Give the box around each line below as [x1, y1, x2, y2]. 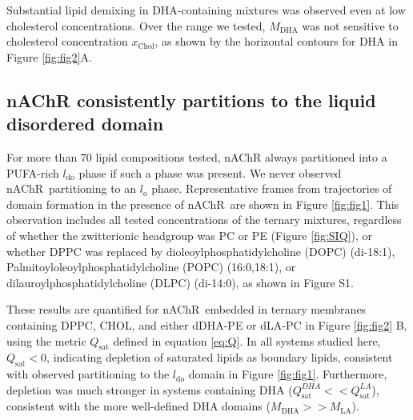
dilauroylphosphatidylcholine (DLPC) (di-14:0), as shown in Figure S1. [6, 274, 354, 290]
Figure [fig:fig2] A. [6, 48, 92, 65]
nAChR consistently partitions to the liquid [6, 87, 376, 112]
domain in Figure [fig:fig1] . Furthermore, [188, 366, 387, 382]
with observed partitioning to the [6, 366, 170, 382]
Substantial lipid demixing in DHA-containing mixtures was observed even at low [6, 2, 406, 18]
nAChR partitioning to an [6, 180, 137, 197]
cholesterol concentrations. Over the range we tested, [6, 17, 266, 34]
